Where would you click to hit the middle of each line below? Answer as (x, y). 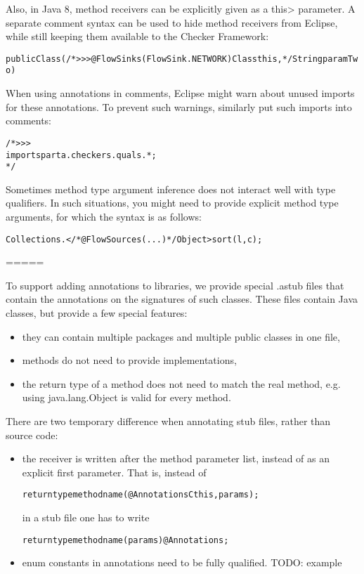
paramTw (340, 59)
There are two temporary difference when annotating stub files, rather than (168, 421)
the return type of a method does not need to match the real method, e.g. (181, 383)
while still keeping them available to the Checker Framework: (137, 36)
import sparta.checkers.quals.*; (81, 155)
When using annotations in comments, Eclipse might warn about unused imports (180, 93)
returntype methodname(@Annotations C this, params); (141, 495)
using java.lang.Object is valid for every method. (126, 397)
